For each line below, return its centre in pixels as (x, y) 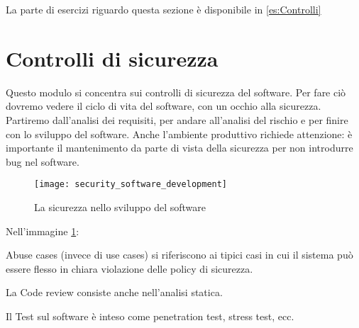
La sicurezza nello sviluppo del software (120, 207)
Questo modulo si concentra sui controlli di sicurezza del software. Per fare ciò (176, 92)
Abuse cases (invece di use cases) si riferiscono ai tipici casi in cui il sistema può (179, 255)
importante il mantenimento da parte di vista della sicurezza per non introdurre (179, 148)
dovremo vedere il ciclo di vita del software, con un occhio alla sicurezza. (164, 106)
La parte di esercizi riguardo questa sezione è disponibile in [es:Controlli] (164, 9)
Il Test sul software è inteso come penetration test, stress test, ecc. (150, 316)
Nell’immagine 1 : (43, 231)
